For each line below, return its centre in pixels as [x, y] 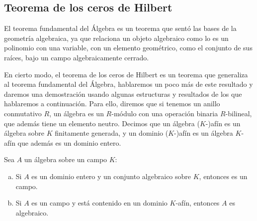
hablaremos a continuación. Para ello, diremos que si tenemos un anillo [112, 104]
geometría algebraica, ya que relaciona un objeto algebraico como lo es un [116, 38]
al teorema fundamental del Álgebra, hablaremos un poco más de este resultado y [128, 84]
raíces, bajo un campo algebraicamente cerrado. [77, 57]
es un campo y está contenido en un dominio [99, 203]
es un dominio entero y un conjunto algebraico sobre [111, 176]
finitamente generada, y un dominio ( [112, 133]
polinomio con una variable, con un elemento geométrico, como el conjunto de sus [128, 48]
